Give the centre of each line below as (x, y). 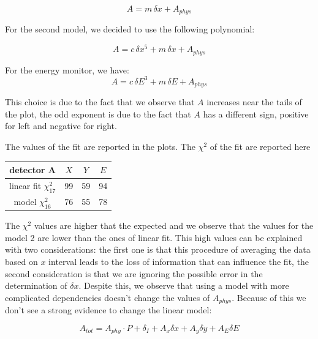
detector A (32, 169)
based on (21, 261)
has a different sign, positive (256, 114)
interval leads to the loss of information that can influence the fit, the (179, 261)
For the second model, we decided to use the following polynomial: (130, 29)
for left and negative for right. (61, 126)
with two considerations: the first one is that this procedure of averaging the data (158, 249)
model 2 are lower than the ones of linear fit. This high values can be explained (154, 237)
